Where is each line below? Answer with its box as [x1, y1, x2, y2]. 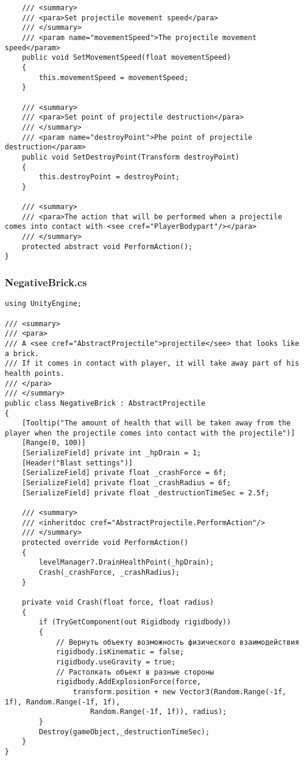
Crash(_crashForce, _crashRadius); [39, 568, 180, 577]
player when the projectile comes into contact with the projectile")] [5, 428, 295, 437]
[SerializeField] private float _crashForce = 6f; [21, 468, 227, 477]
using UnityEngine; [5, 299, 82, 308]
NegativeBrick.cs [5, 274, 87, 289]
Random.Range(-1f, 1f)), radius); [90, 707, 227, 716]
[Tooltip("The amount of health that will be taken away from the [21, 419, 291, 428]
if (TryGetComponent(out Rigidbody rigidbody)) [39, 618, 231, 627]
